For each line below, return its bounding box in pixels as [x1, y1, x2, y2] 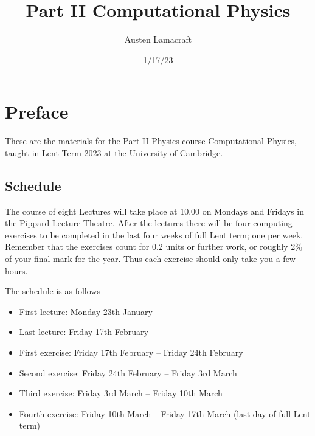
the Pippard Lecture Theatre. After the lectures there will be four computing [5, 216, 292, 229]
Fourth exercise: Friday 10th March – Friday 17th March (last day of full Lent [19, 407, 311, 420]
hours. [5, 264, 28, 277]
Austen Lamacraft [124, 33, 192, 46]
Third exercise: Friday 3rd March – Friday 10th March [19, 387, 223, 400]
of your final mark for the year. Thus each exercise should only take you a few [5, 252, 296, 265]
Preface [5, 99, 69, 124]
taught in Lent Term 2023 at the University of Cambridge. [5, 146, 223, 159]
